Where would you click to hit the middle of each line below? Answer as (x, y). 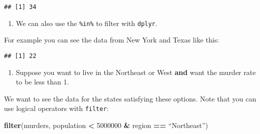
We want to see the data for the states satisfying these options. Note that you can (130, 98)
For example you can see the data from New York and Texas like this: (112, 40)
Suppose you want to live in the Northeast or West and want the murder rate (136, 72)
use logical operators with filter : (56, 108)
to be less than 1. (42, 82)
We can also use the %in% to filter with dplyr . (87, 23)
